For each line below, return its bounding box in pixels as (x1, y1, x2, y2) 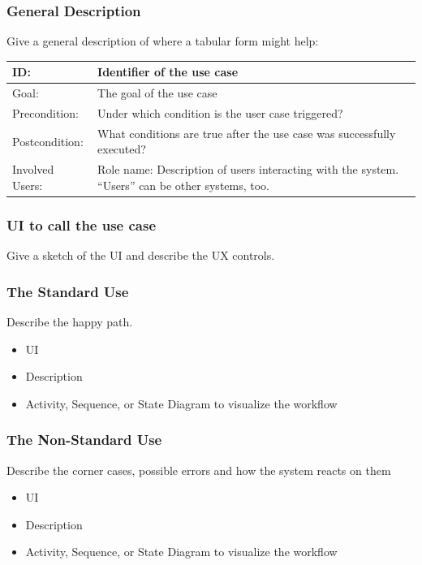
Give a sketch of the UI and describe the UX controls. (6, 247, 275, 264)
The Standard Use (6, 281, 129, 301)
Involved (12, 161, 54, 178)
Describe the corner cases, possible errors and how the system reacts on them (6, 461, 391, 478)
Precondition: (12, 105, 79, 121)
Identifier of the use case (97, 63, 239, 80)
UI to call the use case (6, 214, 157, 235)
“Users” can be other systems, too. (97, 176, 270, 193)
